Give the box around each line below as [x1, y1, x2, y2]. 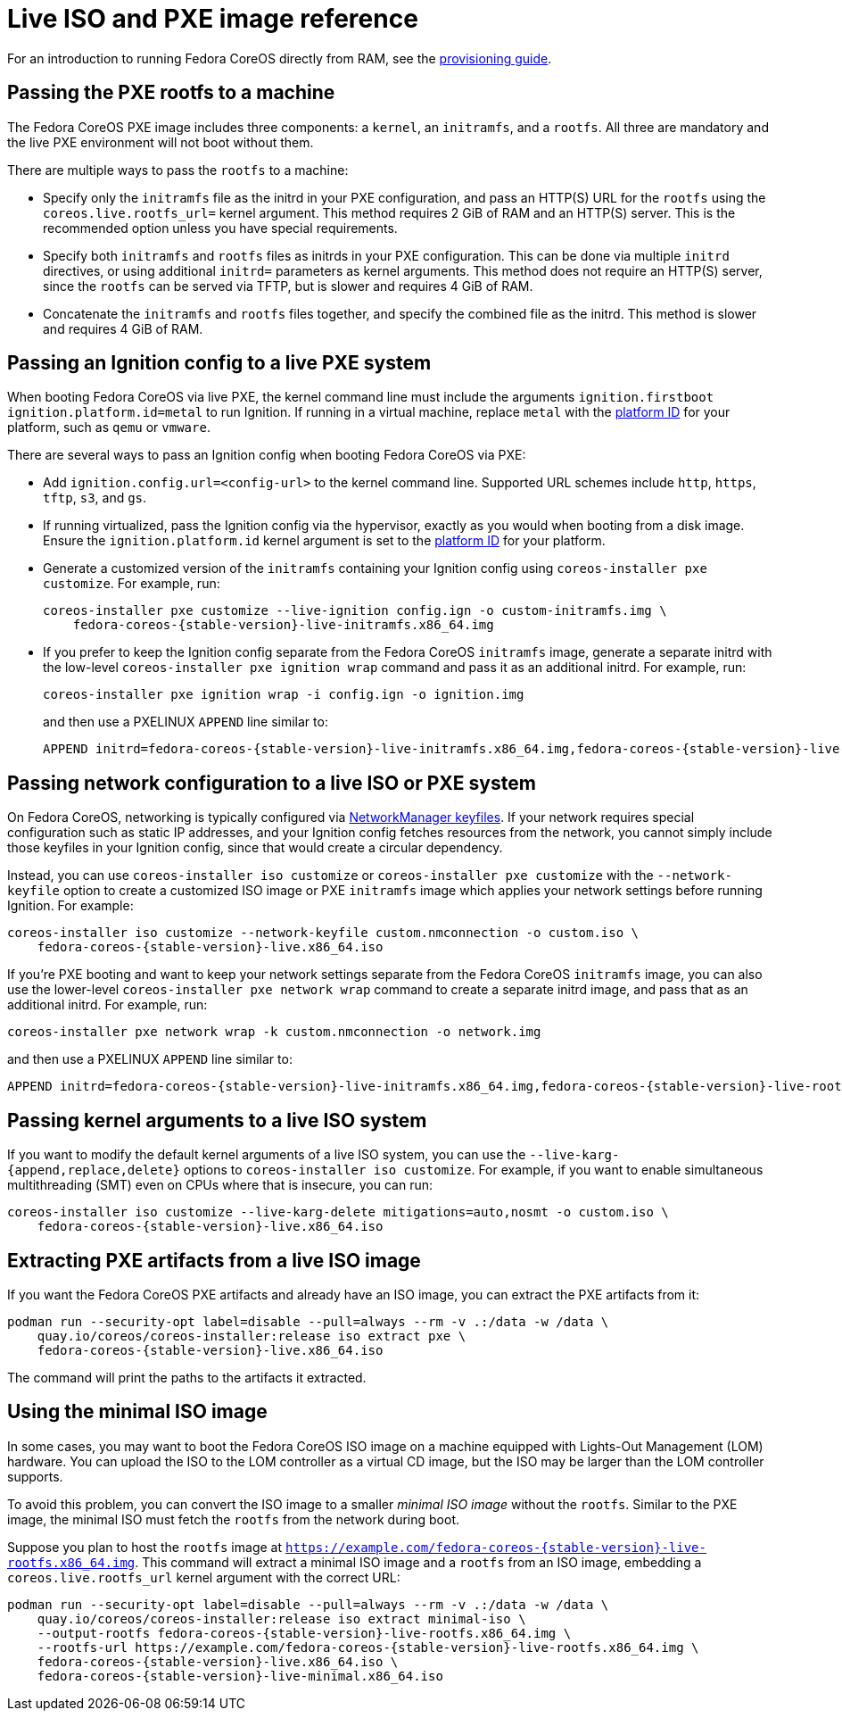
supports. [7, 1468, 63, 1484]
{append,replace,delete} [7, 1163, 180, 1178]
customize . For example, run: [43, 576, 220, 592]
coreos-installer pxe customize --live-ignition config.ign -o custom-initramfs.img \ [43, 603, 667, 618]
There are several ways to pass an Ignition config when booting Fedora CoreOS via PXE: [7, 447, 526, 463]
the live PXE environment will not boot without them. [7, 134, 314, 150]
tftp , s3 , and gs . [43, 490, 147, 506]
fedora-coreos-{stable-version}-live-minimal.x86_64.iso [37, 1668, 443, 1683]
